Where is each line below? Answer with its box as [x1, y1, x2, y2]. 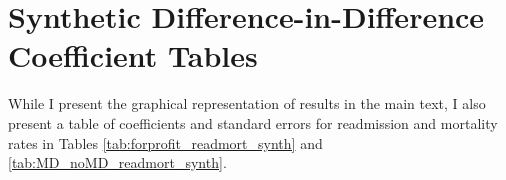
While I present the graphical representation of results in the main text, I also [8, 93, 486, 114]
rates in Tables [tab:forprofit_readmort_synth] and [8, 132, 323, 153]
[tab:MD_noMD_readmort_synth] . [8, 152, 227, 173]
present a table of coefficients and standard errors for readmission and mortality [8, 112, 498, 133]
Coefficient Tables [8, 35, 258, 76]
